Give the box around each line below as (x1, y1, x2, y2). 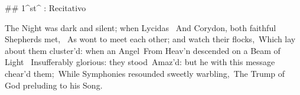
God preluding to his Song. (5, 79, 103, 91)
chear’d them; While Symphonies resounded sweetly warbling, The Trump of (5, 67, 285, 79)
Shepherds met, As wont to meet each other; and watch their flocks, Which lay (5, 33, 296, 45)
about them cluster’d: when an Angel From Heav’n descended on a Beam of (5, 44, 281, 56)
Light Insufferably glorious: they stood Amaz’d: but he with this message (5, 56, 275, 68)
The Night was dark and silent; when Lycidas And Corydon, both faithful (5, 21, 276, 33)
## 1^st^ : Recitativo (5, 2, 86, 13)
